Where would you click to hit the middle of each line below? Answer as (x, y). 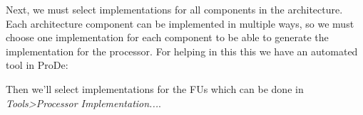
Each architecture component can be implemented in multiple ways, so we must (180, 23)
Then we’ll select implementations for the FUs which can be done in (155, 88)
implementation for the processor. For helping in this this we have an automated (182, 51)
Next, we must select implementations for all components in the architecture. (174, 9)
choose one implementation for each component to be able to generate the (167, 37)
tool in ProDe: (37, 65)
